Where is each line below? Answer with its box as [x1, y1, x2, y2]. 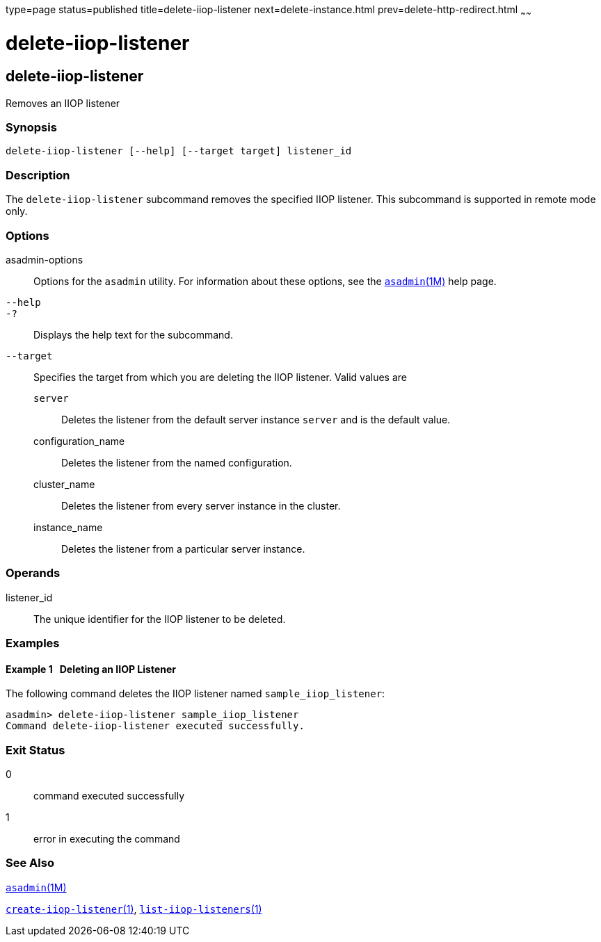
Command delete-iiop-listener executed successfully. [6, 720, 305, 732]
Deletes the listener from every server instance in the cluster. [61, 499, 341, 512]
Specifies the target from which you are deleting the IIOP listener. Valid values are [33, 371, 407, 383]
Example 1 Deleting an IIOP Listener [6, 663, 176, 675]
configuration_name [33, 435, 125, 447]
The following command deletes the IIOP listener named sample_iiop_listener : [6, 688, 385, 700]
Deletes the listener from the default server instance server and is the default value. [61, 413, 451, 425]
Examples [6, 636, 60, 651]
